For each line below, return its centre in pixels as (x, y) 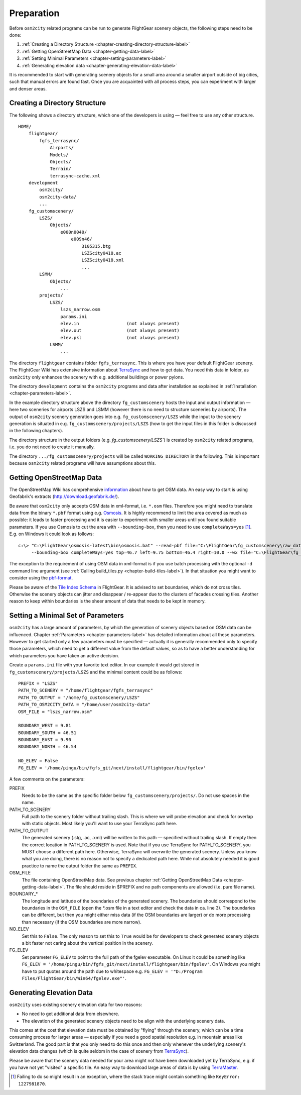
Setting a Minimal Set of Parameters (66, 616)
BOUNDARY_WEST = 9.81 (45, 726)
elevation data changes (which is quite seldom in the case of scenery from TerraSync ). (99, 1051)
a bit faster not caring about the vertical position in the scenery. (87, 943)
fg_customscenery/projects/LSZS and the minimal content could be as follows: (96, 672)
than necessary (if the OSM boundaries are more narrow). (82, 922)
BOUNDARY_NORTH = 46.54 (47, 747)
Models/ (59, 155)
